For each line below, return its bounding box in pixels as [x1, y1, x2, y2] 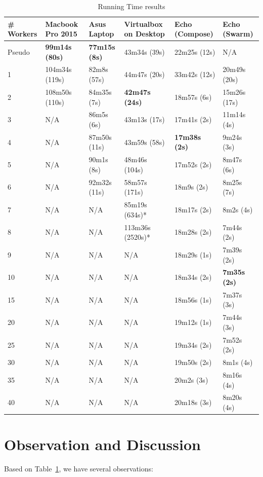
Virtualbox [124, 18, 163, 29]
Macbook [45, 18, 78, 29]
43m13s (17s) [124, 114, 165, 125]
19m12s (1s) [174, 317, 212, 327]
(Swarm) [223, 28, 253, 39]
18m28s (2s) [174, 227, 212, 237]
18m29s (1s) [174, 249, 212, 260]
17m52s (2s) [174, 159, 212, 170]
